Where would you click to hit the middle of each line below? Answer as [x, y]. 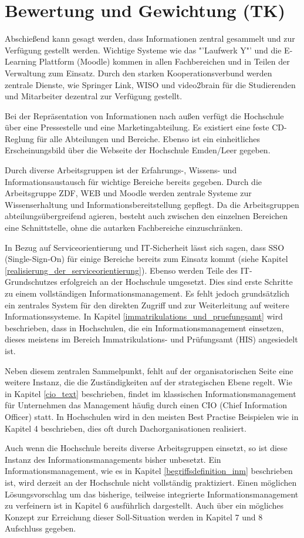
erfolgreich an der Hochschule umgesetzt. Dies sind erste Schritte [176, 282]
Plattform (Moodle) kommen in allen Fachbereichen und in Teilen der [164, 61]
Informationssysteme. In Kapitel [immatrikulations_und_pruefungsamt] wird [144, 316]
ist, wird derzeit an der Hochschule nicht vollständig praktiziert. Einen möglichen [151, 482]
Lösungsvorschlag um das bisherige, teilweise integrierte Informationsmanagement [152, 494]
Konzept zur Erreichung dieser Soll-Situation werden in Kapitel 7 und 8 [134, 517]
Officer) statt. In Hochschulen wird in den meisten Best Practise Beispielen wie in [152, 416]
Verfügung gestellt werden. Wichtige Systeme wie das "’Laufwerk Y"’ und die [143, 50]
